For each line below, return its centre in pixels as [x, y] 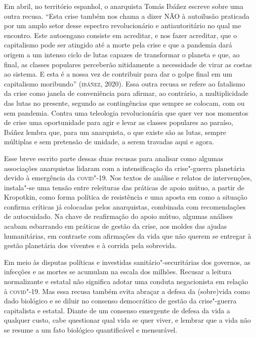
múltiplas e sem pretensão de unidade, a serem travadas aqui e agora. [109, 142]
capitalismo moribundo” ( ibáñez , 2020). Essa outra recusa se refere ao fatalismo [125, 83]
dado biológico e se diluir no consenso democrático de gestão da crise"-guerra [120, 301]
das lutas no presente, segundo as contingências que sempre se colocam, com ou [124, 103]
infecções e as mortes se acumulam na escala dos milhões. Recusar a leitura [118, 272]
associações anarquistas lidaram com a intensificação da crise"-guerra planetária [125, 168]
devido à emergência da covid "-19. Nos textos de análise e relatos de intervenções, [128, 178]
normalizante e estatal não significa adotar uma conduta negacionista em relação [126, 281]
